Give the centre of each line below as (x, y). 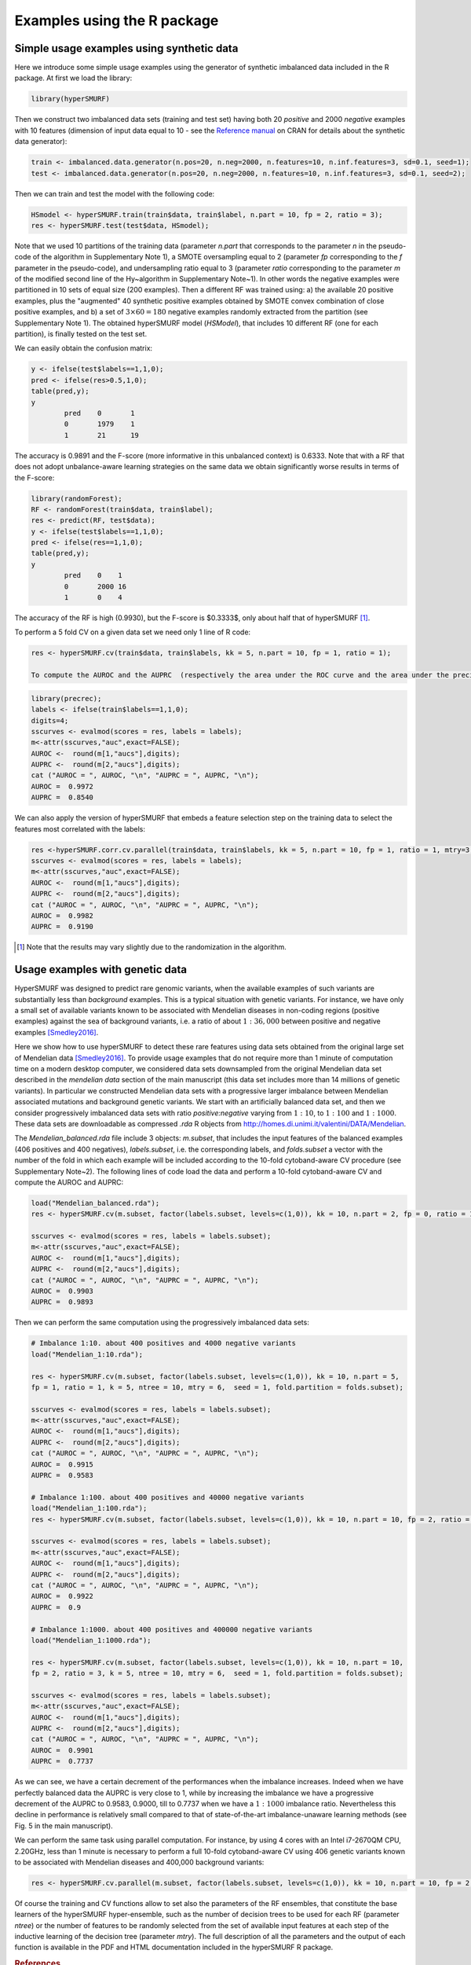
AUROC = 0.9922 (62, 1596)
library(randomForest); (77, 498)
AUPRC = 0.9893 (62, 1302)
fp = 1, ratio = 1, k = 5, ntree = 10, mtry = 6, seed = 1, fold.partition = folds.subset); (217, 1387)
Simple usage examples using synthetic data (126, 48)
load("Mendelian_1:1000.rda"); (91, 1640)
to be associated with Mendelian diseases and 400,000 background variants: (139, 1862)
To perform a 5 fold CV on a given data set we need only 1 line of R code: (133, 632)
